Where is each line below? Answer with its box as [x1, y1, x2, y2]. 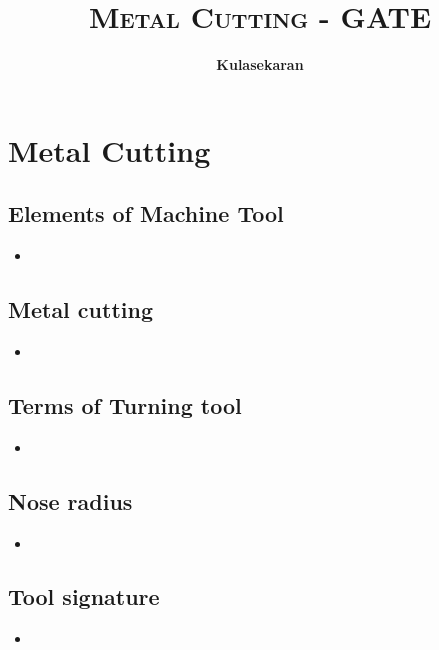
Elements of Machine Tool [8, 198, 284, 229]
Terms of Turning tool [8, 389, 242, 420]
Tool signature [8, 581, 160, 612]
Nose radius [8, 485, 133, 516]
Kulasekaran [216, 54, 304, 75]
